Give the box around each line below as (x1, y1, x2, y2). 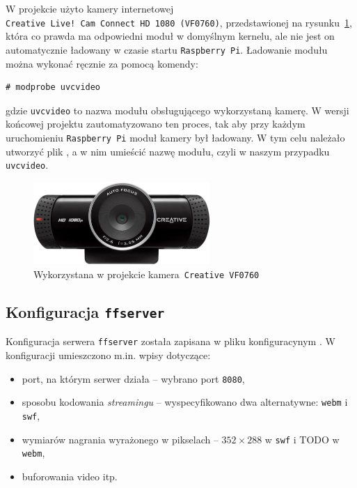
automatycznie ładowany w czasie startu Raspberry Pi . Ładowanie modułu (6, 42, 328, 56)
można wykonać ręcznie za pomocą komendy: (6, 56, 198, 70)
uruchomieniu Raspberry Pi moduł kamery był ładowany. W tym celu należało (6, 130, 345, 144)
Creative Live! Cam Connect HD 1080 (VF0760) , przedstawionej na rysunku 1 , (6, 15, 352, 29)
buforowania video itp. (22, 468, 118, 483)
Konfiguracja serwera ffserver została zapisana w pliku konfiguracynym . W (6, 334, 335, 349)
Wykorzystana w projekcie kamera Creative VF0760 (33, 266, 260, 281)
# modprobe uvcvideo (6, 82, 101, 93)
